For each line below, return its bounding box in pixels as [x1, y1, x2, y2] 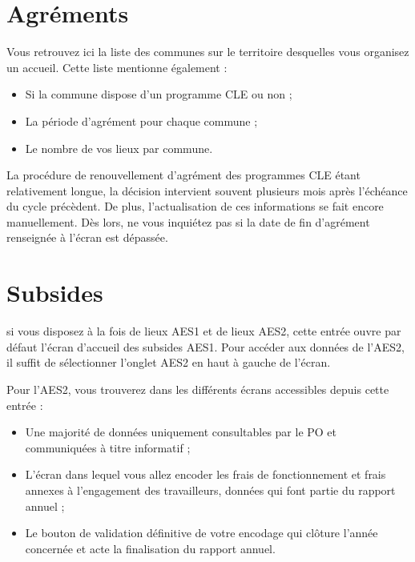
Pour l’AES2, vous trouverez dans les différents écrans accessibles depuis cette [6, 380, 389, 397]
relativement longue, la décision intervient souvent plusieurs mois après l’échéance [6, 182, 408, 199]
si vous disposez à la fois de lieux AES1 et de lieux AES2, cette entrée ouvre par [6, 323, 401, 339]
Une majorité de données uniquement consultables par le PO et [25, 424, 337, 440]
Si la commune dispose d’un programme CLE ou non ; [25, 86, 292, 102]
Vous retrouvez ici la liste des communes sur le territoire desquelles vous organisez [6, 43, 409, 60]
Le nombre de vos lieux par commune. [25, 139, 213, 156]
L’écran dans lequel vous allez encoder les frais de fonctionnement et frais [25, 466, 386, 483]
